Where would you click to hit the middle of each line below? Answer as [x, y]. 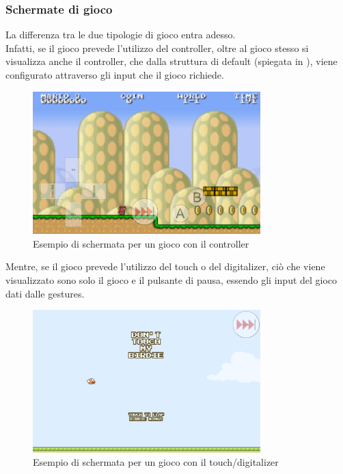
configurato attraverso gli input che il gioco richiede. [115, 75]
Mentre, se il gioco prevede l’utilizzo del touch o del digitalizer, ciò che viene [165, 266]
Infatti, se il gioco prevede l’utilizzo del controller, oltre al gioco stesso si [157, 48]
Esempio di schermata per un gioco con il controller [141, 243]
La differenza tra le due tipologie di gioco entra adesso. [121, 35]
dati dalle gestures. [45, 293]
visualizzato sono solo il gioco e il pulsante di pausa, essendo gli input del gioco [171, 280]
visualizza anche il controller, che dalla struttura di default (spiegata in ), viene [171, 61]
